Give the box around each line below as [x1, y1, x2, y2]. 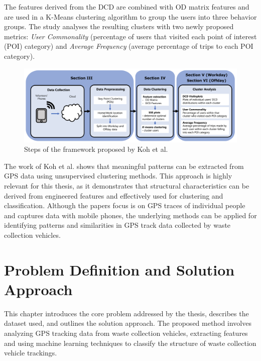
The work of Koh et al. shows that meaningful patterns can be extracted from [4, 160, 244, 171]
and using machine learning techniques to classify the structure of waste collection [4, 337, 256, 348]
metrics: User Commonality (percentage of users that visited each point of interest [4, 31, 257, 41]
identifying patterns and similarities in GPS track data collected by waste [4, 220, 231, 230]
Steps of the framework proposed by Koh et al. [24, 144, 168, 154]
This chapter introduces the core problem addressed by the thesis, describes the [4, 308, 249, 318]
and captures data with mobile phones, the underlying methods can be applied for [4, 210, 257, 220]
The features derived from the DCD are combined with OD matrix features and [4, 2, 249, 12]
